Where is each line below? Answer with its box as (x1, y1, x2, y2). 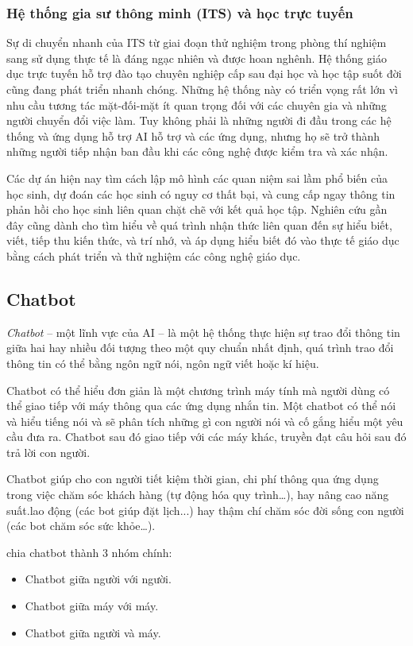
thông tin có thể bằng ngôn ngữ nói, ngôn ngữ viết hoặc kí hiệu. (6, 354, 319, 371)
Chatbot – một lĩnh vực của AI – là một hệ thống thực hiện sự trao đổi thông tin (6, 323, 400, 340)
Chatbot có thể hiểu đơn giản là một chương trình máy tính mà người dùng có (6, 381, 390, 398)
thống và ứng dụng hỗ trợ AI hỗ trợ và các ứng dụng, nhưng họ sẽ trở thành (6, 127, 380, 144)
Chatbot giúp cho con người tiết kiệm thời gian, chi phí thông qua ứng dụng (6, 470, 379, 487)
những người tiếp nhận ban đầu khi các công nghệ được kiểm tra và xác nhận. (6, 143, 388, 160)
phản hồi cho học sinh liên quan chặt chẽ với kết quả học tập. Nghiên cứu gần (6, 201, 388, 218)
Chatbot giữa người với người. (25, 571, 172, 587)
